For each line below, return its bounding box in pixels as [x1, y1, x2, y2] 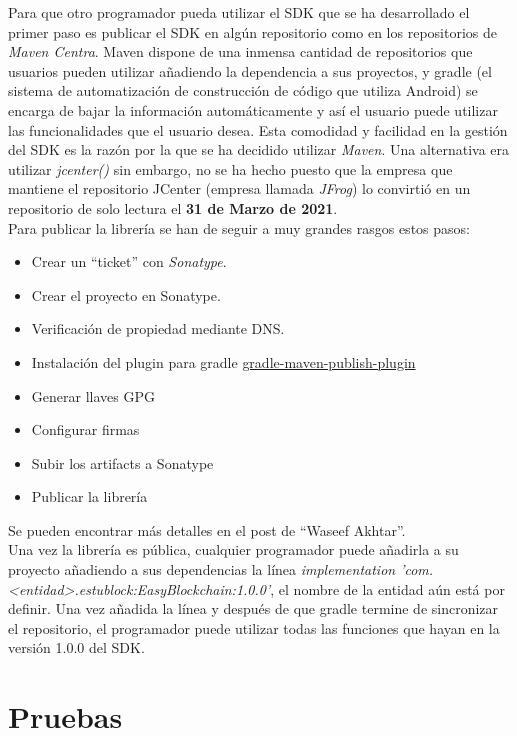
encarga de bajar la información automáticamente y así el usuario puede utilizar [8, 99, 498, 120]
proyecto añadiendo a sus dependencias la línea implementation [8, 559, 396, 580]
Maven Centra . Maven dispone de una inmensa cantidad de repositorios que [8, 41, 473, 62]
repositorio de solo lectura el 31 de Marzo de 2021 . [8, 197, 338, 218]
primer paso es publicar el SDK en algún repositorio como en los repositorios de [8, 21, 497, 42]
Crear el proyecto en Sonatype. [31, 284, 221, 305]
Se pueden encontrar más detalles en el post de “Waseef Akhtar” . [8, 519, 406, 540]
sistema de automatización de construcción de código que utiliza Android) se [8, 80, 478, 101]
